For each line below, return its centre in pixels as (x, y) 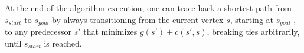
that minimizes (110, 32)
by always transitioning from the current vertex (138, 19)
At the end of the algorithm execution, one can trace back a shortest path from (148, 8)
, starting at (251, 19)
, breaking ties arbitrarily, (253, 32)
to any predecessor (38, 32)
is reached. (63, 43)
